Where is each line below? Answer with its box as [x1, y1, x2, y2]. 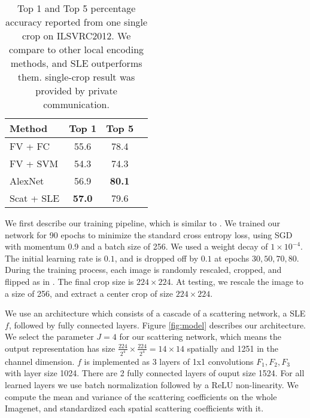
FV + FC [10, 139, 50, 153]
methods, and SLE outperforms [10, 56, 142, 70]
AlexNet [10, 174, 44, 188]
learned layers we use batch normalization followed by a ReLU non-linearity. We [5, 379, 299, 391]
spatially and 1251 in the [187, 342, 278, 354]
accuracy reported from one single [5, 15, 148, 29]
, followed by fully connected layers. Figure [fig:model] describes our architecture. [8, 318, 306, 331]
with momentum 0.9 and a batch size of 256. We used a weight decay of [5, 240, 268, 253]
